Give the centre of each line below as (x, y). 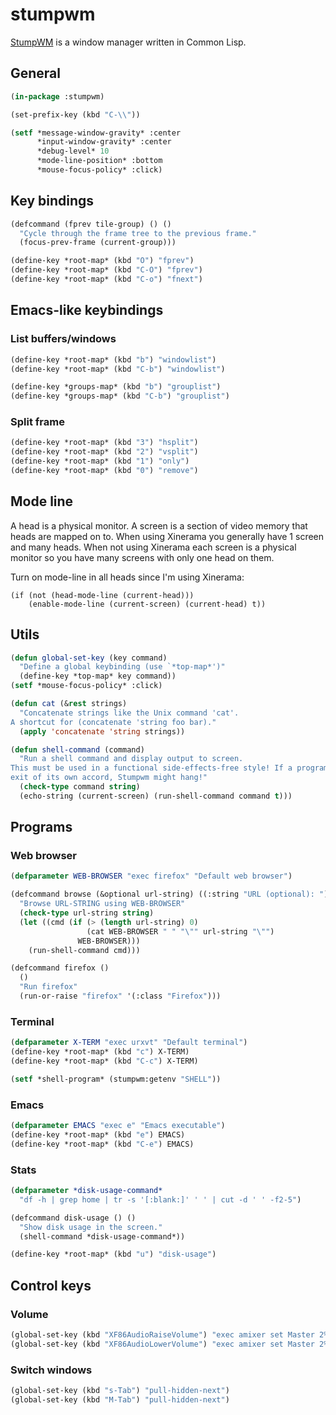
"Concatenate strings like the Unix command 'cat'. (129, 713)
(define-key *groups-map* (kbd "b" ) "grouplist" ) (116, 387)
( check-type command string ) (80, 787)
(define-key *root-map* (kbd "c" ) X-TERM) (100, 1052)
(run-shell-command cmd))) (84, 950)
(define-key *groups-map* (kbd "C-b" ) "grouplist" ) (120, 396)
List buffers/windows (63, 339)
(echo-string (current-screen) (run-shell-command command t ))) (156, 796)
